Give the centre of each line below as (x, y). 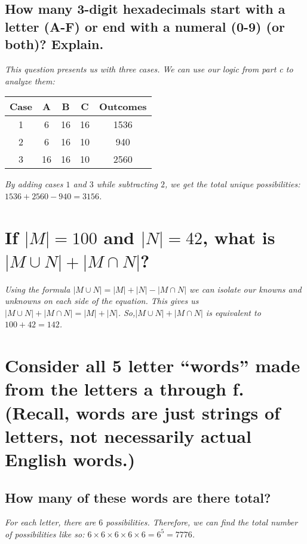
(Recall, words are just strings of (142, 412)
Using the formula (38, 289)
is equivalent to (233, 312)
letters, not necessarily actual (128, 435)
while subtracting (127, 184)
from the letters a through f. (125, 389)
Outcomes (123, 107)
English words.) (70, 459)
